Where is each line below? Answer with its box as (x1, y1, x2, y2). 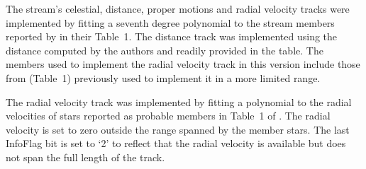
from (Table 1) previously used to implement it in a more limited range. (6, 70, 321, 85)
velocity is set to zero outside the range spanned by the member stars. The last (6, 122, 350, 136)
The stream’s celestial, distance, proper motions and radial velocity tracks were (6, 1, 350, 16)
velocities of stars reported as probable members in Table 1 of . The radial (6, 108, 331, 123)
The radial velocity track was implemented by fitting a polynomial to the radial (6, 94, 352, 109)
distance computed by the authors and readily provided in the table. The (6, 42, 323, 57)
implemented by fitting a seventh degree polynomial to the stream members (6, 15, 335, 30)
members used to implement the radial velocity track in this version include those (6, 57, 360, 71)
